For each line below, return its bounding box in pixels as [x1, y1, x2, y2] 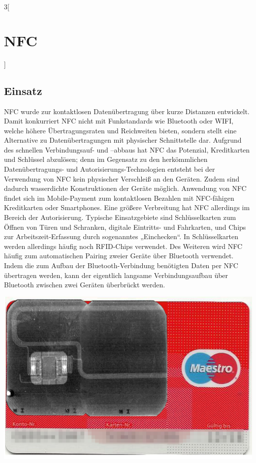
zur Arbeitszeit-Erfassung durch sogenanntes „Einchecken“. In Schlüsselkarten [4, 231, 238, 242]
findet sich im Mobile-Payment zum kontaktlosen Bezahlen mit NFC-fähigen [4, 192, 234, 203]
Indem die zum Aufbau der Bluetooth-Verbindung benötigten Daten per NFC [4, 260, 238, 271]
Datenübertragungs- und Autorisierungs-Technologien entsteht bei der [4, 164, 215, 174]
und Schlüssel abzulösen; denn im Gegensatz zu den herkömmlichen [4, 154, 208, 164]
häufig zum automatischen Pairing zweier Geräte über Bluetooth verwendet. [4, 250, 234, 261]
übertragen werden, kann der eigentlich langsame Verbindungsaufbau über [4, 270, 228, 280]
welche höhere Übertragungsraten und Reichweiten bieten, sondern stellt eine [4, 125, 237, 135]
